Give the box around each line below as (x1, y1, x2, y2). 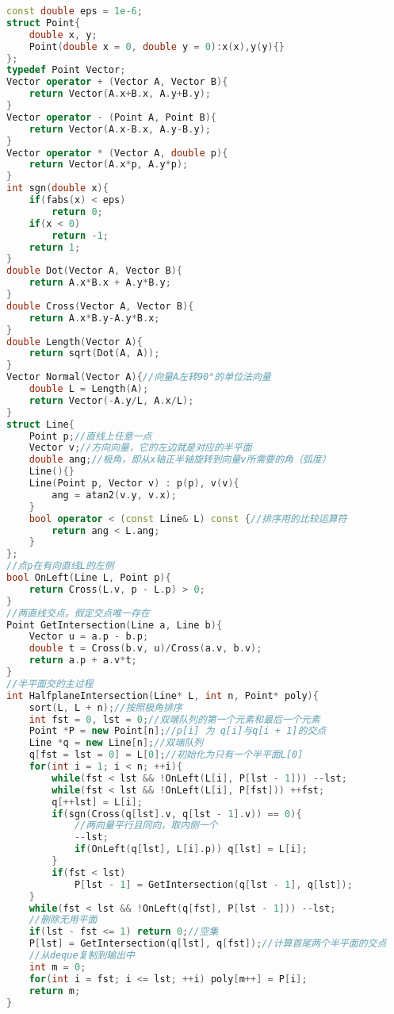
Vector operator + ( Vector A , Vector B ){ (6, 76, 228, 88)
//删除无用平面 (29, 914, 98, 926)
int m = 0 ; (29, 961, 86, 973)
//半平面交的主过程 (6, 678, 94, 689)
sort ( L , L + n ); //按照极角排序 (29, 701, 182, 713)
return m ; (29, 985, 81, 997)
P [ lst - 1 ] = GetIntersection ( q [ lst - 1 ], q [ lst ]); (74, 878, 353, 890)
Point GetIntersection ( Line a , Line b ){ (6, 619, 223, 631)
